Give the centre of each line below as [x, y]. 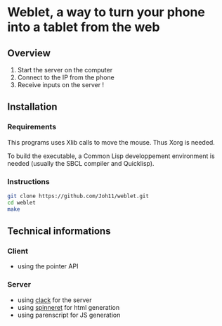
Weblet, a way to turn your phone [106, 12]
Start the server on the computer [65, 70]
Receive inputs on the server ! [60, 85]
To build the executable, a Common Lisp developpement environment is [111, 156]
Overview [29, 53]
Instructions [29, 181]
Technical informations [59, 231]
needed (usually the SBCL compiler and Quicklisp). [81, 163]
